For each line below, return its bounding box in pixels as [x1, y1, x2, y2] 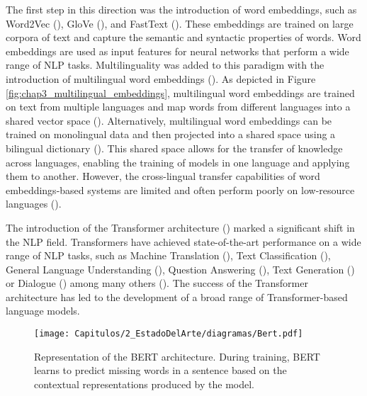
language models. [6, 303, 80, 318]
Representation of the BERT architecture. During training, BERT [34, 349, 320, 363]
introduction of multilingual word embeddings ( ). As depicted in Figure [6, 71, 316, 86]
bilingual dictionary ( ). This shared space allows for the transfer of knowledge [6, 140, 343, 155]
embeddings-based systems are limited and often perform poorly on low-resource [6, 182, 355, 197]
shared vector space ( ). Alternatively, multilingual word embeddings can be [6, 113, 332, 128]
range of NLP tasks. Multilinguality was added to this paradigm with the [6, 57, 324, 72]
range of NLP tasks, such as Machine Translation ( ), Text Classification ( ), [6, 248, 331, 263]
